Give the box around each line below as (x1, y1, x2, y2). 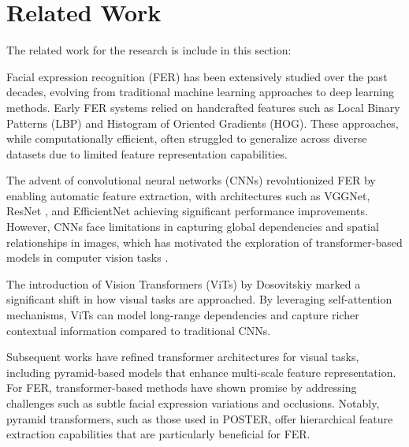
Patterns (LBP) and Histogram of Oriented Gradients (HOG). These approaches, (6, 114, 399, 131)
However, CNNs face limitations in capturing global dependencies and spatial (6, 218, 379, 235)
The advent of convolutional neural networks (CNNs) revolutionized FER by (6, 172, 376, 188)
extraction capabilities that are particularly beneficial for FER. (6, 426, 310, 442)
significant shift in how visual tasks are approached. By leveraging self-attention (6, 291, 392, 307)
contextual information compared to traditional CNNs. (6, 322, 271, 338)
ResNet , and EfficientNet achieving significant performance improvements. (6, 203, 368, 219)
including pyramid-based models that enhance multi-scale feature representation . (6, 363, 396, 380)
